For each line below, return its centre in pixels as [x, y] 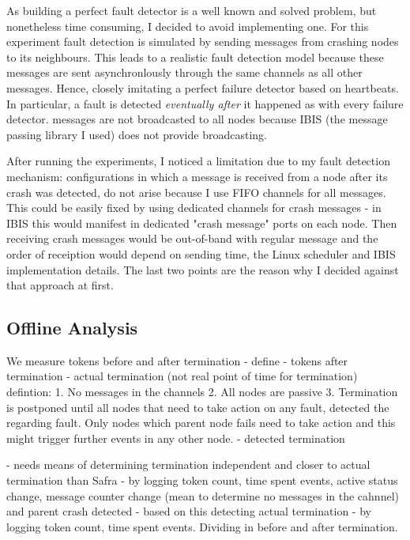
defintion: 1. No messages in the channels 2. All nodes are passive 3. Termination [202, 392]
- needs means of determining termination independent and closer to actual [188, 464]
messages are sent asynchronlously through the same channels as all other [184, 72]
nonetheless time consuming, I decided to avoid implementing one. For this [188, 26]
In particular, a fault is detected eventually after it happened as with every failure [205, 103]
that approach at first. [60, 285]
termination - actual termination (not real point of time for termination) [182, 376]
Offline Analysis [72, 328]
